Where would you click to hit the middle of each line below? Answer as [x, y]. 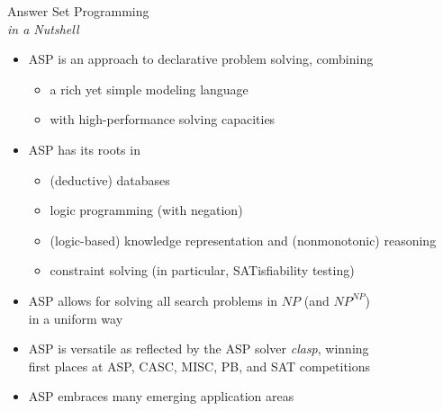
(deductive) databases [110, 179]
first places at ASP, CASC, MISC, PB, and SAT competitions [199, 366]
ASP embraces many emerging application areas [161, 396]
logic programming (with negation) [146, 210]
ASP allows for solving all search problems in [153, 300]
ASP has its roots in [84, 149]
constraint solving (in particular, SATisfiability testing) [202, 270]
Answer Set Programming [78, 11]
